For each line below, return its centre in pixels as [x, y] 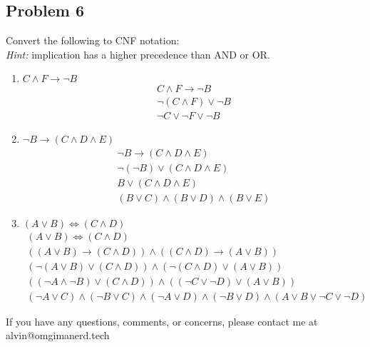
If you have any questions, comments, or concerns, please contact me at [162, 321]
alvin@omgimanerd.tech [58, 335]
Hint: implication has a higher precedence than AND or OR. [138, 54]
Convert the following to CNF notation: [93, 40]
